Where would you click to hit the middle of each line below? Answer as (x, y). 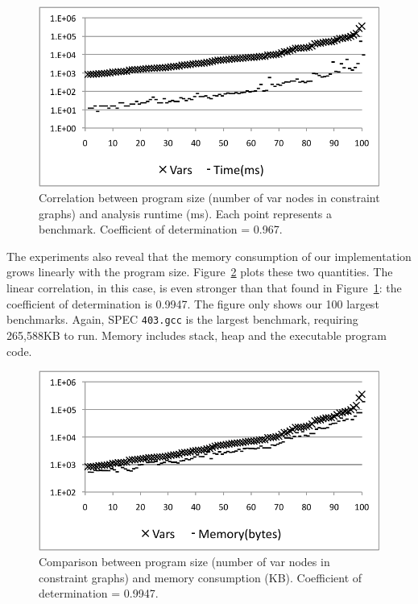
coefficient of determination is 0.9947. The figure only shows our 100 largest (193, 303)
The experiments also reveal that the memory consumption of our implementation (209, 256)
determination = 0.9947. (99, 593)
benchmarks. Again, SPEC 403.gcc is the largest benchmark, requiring (182, 319)
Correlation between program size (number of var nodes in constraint (209, 198)
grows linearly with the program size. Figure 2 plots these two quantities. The (200, 272)
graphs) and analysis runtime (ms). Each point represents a (186, 213)
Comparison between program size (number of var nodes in (184, 562)
